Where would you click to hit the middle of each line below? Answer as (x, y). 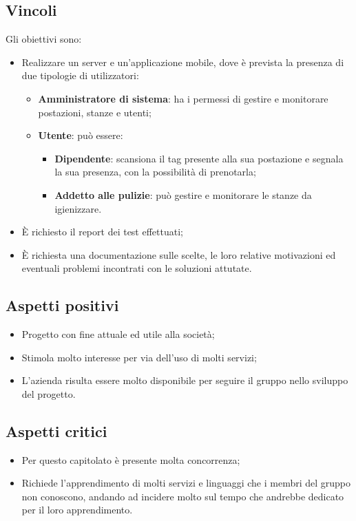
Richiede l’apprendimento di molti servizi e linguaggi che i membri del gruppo (186, 483)
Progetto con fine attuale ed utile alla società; (118, 334)
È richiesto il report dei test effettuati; (102, 232)
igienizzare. (78, 208)
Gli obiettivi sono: (44, 39)
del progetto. (49, 393)
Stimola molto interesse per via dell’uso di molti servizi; (139, 357)
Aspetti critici (56, 430)
